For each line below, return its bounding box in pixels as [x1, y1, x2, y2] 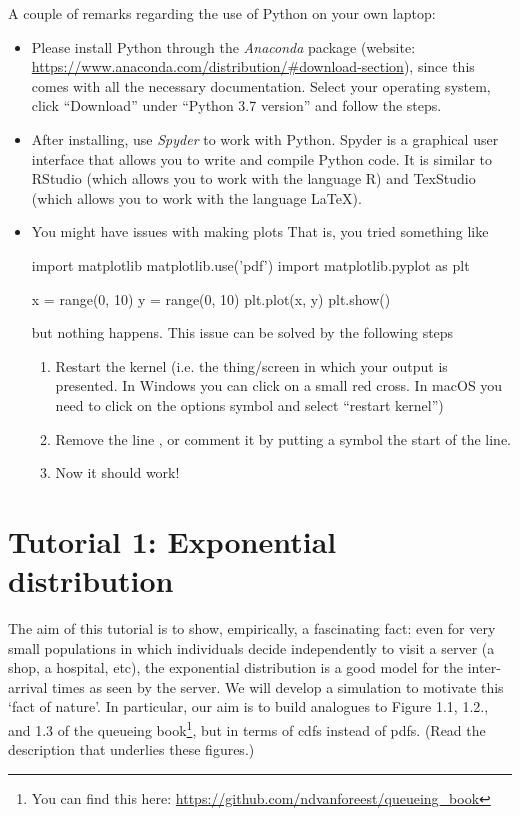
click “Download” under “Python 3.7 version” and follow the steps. [31, 95, 442, 116]
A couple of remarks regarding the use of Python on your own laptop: [8, 3, 436, 23]
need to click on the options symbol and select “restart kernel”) [55, 394, 444, 415]
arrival [8, 676, 48, 697]
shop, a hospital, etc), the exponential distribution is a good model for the [8, 657, 464, 678]
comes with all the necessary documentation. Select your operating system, [31, 75, 491, 96]
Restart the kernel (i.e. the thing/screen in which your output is [55, 355, 448, 376]
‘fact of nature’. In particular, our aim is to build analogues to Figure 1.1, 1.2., [8, 696, 489, 717]
